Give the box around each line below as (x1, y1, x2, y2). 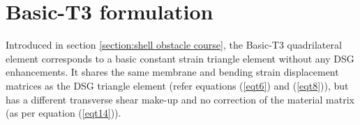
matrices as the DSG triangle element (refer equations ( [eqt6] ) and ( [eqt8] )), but (6, 78, 349, 92)
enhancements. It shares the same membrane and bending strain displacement (6, 65, 339, 79)
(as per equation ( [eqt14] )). (6, 106, 121, 120)
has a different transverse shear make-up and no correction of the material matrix (6, 92, 354, 106)
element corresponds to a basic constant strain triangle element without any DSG (6, 51, 354, 65)
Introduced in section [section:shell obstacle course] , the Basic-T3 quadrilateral (6, 37, 342, 52)
